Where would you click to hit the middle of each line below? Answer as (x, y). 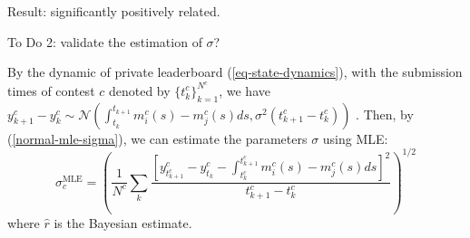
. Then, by (385, 114)
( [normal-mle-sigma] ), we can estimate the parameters (157, 138)
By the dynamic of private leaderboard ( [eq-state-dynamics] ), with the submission (235, 72)
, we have (245, 90)
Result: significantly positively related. (114, 11)
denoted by (139, 90)
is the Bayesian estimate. (123, 222)
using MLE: (355, 138)
